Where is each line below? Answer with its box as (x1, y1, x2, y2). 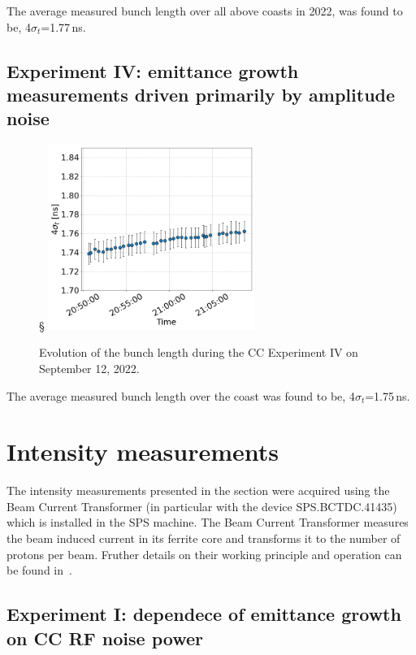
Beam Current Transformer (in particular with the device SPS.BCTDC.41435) (6, 497, 397, 514)
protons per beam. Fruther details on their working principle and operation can (6, 545, 402, 562)
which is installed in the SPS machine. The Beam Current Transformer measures (6, 514, 409, 531)
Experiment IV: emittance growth (6, 58, 299, 83)
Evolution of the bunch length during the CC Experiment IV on (39, 344, 358, 361)
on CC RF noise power (6, 625, 203, 650)
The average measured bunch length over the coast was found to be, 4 (6, 387, 355, 404)
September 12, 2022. (39, 359, 140, 376)
